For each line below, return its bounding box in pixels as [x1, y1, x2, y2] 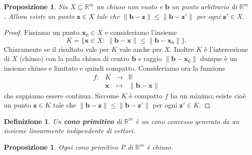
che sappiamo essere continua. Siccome [4, 90, 119, 100]
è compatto [129, 90, 162, 100]
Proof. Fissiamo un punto [4, 27, 80, 37]
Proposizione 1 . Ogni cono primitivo [4, 142, 118, 152]
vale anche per [119, 44, 162, 54]
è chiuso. [146, 142, 173, 152]
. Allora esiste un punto [4, 11, 74, 21]
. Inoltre [170, 44, 194, 54]
